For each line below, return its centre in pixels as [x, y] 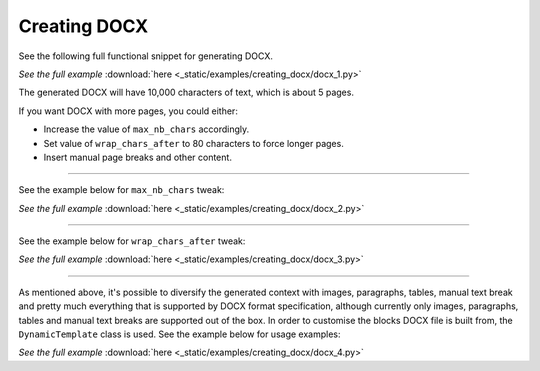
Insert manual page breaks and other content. [137, 157]
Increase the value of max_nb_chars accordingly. [146, 129]
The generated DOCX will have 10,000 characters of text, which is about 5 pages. [186, 92]
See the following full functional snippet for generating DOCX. [146, 56]
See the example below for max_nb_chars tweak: [121, 190]
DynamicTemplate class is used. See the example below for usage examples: [179, 334]
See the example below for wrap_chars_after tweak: [132, 241]
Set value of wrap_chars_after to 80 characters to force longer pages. [193, 143]
